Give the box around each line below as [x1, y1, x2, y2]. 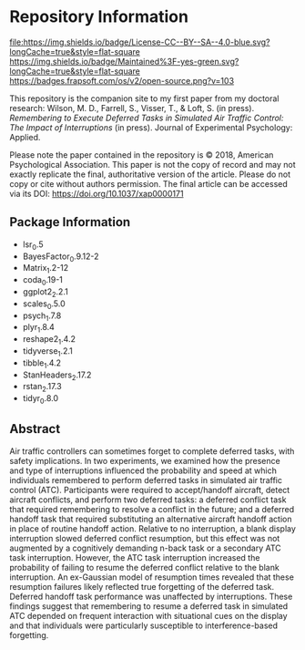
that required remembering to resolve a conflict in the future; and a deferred [9, 503, 295, 514]
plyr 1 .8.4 [22, 322, 55, 335]
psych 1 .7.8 [22, 310, 62, 323]
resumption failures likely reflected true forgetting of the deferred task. [9, 581, 275, 592]
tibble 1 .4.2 [22, 357, 62, 370]
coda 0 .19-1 [22, 274, 64, 287]
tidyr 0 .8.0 [22, 393, 59, 406]
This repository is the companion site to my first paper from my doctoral [9, 93, 280, 104]
